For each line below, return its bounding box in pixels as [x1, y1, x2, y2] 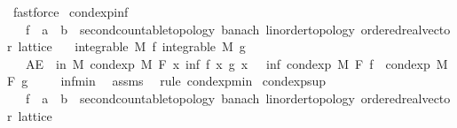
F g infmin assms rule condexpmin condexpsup [7, 72, 327, 90]
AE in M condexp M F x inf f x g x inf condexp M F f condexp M [25, 54, 448, 72]
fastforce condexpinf [12, 3, 129, 20]
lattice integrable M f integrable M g [18, 37, 246, 56]
